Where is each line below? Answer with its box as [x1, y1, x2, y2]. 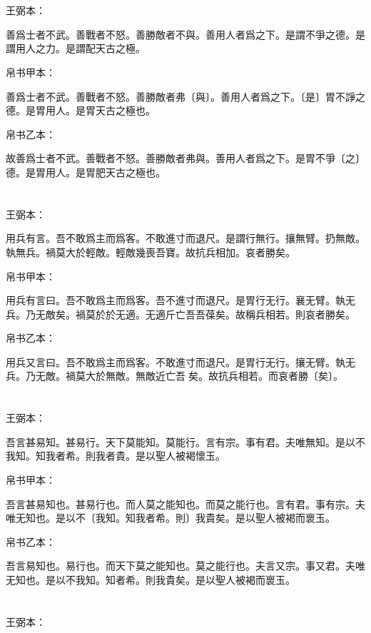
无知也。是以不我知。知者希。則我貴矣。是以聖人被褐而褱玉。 [6, 572, 295, 587]
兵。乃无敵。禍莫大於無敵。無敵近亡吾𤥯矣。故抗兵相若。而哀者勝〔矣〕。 [6, 368, 343, 383]
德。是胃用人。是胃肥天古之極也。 [6, 164, 166, 179]
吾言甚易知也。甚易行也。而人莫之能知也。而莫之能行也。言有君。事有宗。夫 [6, 496, 365, 511]
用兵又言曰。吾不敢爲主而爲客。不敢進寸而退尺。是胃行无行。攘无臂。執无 [6, 354, 355, 369]
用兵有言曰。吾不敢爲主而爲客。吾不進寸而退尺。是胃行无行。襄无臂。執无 [6, 293, 355, 308]
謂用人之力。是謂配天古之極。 [6, 41, 146, 56]
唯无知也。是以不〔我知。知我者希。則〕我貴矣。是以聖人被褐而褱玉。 [6, 510, 335, 525]
